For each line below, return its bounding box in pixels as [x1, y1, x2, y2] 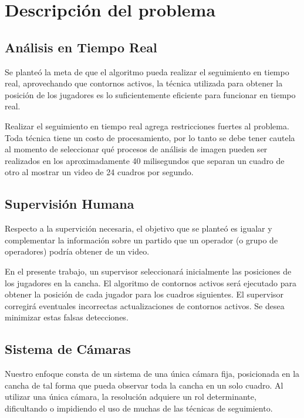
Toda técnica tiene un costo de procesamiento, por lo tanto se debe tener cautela [5, 131, 295, 143]
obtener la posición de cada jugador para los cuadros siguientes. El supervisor [5, 288, 284, 300]
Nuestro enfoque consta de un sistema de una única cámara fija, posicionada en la [5, 367, 300, 380]
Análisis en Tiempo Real [5, 38, 157, 56]
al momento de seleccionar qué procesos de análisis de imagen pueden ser [5, 143, 268, 155]
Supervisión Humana [5, 195, 134, 213]
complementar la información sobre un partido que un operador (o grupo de [5, 233, 278, 246]
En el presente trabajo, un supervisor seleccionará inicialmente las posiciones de [5, 265, 292, 277]
